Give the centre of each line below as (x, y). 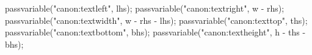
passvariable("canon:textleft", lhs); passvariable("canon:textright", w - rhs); (145, 8)
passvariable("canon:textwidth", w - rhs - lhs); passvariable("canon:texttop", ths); (156, 20)
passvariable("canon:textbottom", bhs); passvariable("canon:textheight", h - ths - (155, 32)
